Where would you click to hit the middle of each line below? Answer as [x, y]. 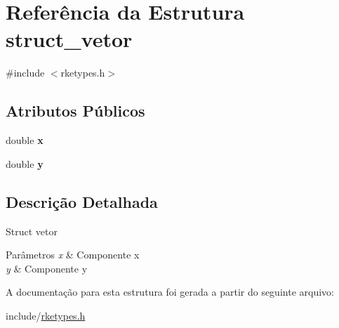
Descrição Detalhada [82, 201]
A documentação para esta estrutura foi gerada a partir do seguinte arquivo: [170, 292]
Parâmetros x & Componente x [73, 255]
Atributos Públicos [75, 111]
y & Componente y [47, 268]
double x [25, 140]
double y [25, 163]
